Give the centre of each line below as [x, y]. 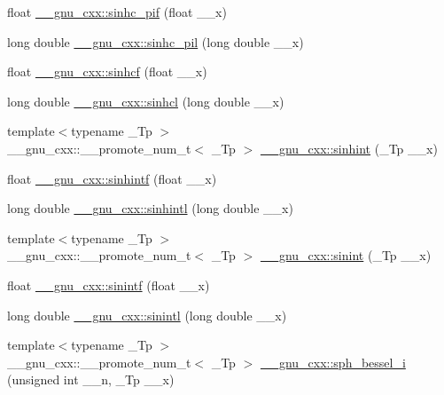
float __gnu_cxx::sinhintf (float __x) [112, 178]
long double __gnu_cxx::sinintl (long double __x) [147, 315]
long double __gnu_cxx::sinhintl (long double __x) [150, 208]
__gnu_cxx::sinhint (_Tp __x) [349, 148]
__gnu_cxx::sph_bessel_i [333, 362]
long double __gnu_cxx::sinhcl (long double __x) [146, 101]
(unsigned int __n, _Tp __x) [91, 379]
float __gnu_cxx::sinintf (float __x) [109, 284]
